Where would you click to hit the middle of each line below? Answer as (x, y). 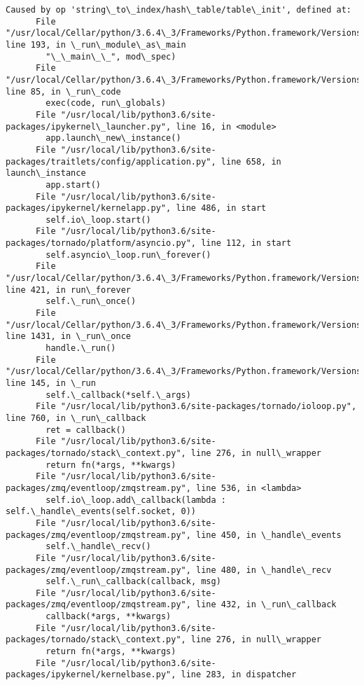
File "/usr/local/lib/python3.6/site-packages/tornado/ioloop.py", (196, 407)
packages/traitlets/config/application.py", (111, 161)
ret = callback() (86, 430)
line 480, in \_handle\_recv (264, 570)
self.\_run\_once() (91, 302)
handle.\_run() (81, 348)
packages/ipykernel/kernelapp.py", (89, 208)
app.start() (73, 185)
